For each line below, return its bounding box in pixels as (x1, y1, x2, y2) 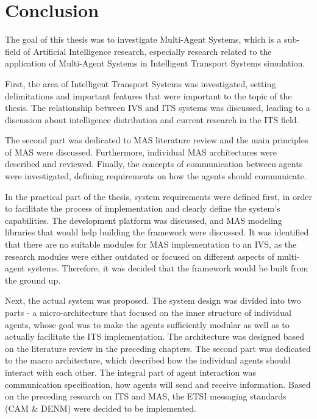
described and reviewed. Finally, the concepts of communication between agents (5, 157, 303, 170)
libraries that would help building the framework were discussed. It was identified (5, 226, 309, 238)
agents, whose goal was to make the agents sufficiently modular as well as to (5, 318, 290, 331)
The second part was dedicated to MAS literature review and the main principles (5, 134, 308, 146)
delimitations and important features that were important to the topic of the (5, 89, 292, 102)
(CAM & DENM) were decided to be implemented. (5, 401, 196, 414)
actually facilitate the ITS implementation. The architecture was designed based (5, 330, 305, 343)
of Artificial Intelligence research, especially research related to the (23, 45, 272, 57)
